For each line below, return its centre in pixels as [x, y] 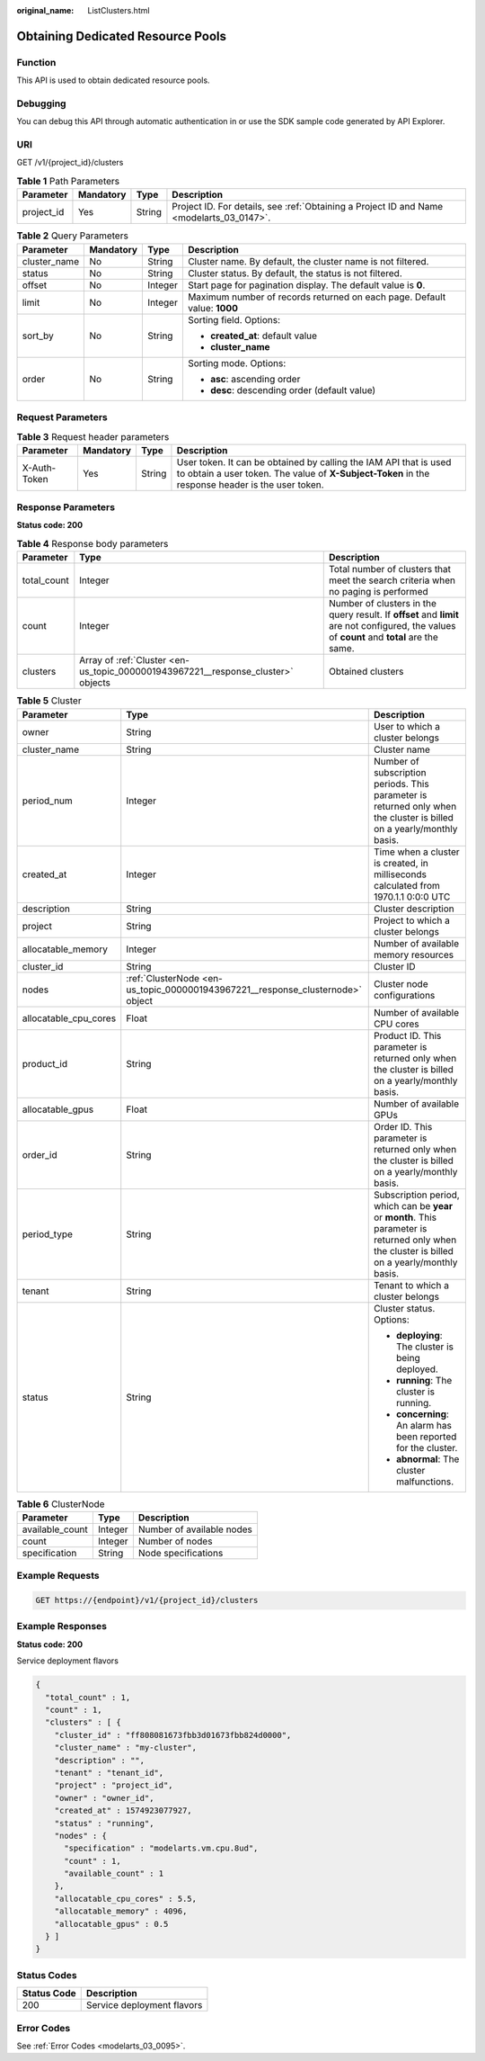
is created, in [401, 863]
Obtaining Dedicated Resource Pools [122, 36]
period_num [48, 801]
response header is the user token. [250, 484]
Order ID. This [403, 1126]
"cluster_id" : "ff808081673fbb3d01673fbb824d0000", [173, 1735]
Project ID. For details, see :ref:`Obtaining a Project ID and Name [308, 207]
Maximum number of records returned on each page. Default [317, 297]
